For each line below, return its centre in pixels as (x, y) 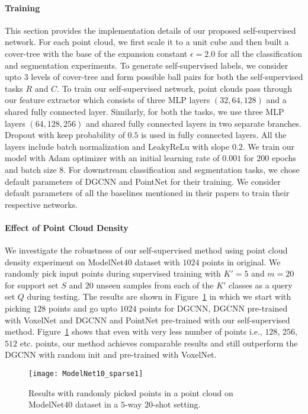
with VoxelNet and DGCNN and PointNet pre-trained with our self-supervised (147, 320)
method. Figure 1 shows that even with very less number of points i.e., (134, 331)
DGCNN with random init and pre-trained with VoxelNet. (111, 354)
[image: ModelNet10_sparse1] (86, 374)
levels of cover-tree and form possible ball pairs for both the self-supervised (167, 77)
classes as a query (261, 285)
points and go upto (83, 308)
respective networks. (41, 204)
